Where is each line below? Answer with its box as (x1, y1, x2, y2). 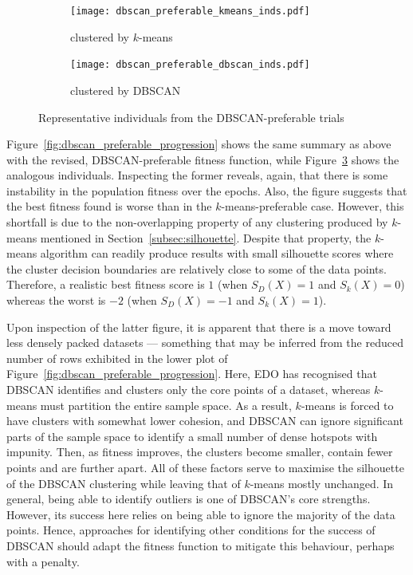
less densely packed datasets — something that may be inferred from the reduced (6, 334, 403, 351)
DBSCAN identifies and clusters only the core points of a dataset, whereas (6, 381, 371, 397)
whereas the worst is (6, 292, 106, 309)
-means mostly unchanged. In (250, 475, 394, 491)
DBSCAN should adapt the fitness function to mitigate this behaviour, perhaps (6, 537, 395, 553)
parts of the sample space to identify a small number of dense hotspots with (6, 427, 378, 444)
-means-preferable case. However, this (221, 198, 404, 215)
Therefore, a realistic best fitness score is (6, 276, 205, 293)
